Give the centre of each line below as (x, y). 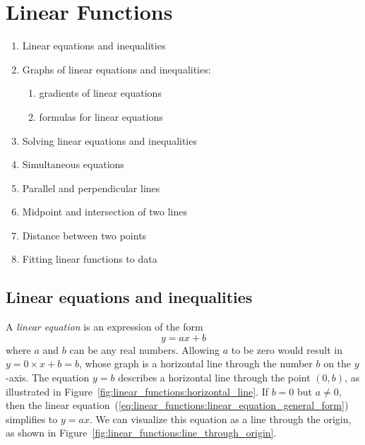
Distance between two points (84, 235)
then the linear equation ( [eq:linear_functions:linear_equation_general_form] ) (177, 405)
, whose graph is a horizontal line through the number (196, 363)
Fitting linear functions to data (90, 259)
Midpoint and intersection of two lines (104, 212)
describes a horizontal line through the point (214, 378)
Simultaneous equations (73, 164)
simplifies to (32, 419)
